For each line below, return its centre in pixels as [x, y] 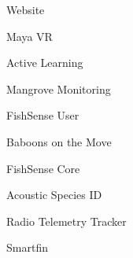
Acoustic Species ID [54, 195]
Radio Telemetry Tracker [66, 221]
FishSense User [43, 115]
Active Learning [45, 63]
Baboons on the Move [59, 141]
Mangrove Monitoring [59, 88]
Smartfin [27, 247]
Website [26, 9]
